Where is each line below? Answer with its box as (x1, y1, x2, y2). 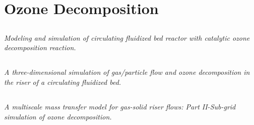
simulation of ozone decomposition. (4, 111, 112, 121)
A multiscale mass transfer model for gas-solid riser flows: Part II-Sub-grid (4, 101, 236, 111)
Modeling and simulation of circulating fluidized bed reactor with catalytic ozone (4, 32, 250, 43)
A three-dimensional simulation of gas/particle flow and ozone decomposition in (4, 67, 250, 77)
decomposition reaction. (4, 42, 76, 53)
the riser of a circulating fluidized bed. (4, 76, 121, 87)
